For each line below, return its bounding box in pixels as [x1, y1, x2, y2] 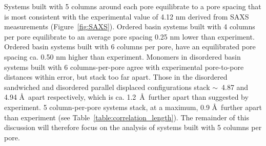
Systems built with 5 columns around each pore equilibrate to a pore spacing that [4, 1, 261, 11]
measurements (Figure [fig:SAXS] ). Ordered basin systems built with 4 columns [4, 21, 255, 32]
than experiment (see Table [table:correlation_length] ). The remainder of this [4, 112, 249, 122]
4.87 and [221, 81, 249, 92]
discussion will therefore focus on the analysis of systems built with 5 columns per [4, 122, 262, 133]
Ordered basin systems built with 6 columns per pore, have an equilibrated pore [4, 41, 256, 52]
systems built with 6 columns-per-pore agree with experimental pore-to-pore [4, 61, 244, 72]
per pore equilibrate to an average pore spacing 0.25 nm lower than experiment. [4, 31, 255, 42]
